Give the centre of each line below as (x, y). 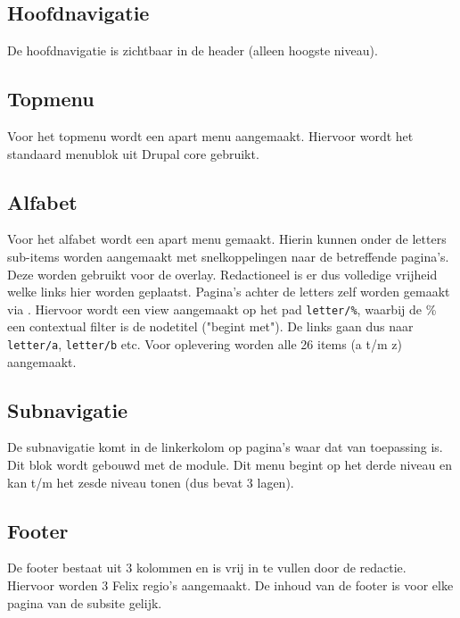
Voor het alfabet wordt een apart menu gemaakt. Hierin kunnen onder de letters (227, 239)
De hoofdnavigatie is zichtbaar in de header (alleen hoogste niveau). (193, 50)
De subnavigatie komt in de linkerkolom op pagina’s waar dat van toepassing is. (225, 447)
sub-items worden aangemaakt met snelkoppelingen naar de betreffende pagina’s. (228, 256)
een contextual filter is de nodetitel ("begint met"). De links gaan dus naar (210, 326)
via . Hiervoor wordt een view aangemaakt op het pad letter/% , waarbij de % (222, 309)
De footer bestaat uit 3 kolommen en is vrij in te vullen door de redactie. (207, 568)
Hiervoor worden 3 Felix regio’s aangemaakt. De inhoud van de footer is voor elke (230, 585)
